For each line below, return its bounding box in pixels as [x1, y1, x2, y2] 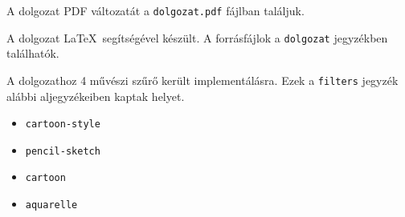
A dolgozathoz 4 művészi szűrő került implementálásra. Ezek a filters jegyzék [6, 71, 399, 88]
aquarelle [25, 199, 78, 211]
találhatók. [6, 45, 59, 62]
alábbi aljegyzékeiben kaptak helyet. [6, 87, 185, 104]
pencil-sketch [25, 145, 100, 157]
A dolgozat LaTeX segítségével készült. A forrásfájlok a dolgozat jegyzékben [6, 29, 388, 46]
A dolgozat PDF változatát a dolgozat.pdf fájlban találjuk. [6, 2, 305, 18]
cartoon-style [25, 119, 100, 131]
